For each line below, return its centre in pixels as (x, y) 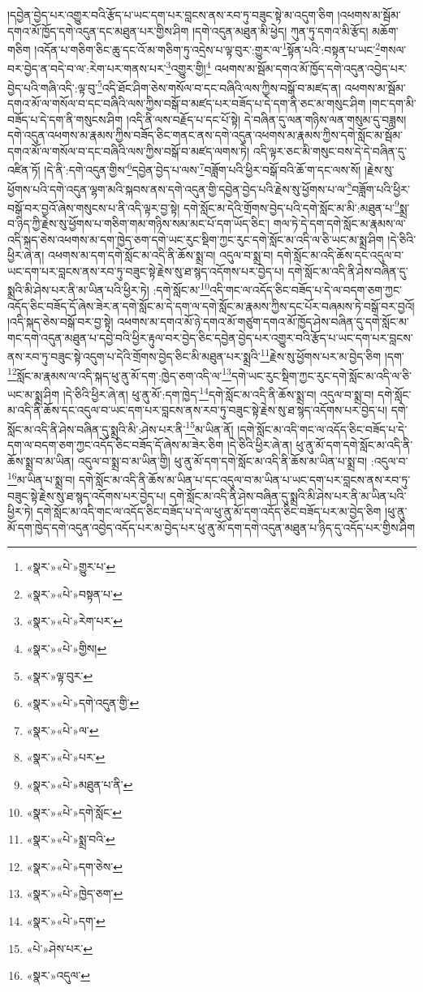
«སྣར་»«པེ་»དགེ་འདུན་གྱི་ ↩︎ (83, 703)
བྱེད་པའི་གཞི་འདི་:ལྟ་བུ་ (52, 87)
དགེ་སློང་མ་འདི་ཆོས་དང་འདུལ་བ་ (340, 255)
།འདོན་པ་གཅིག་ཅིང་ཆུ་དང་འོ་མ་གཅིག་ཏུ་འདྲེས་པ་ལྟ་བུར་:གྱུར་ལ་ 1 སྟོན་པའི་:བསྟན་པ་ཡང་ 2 (207, 48)
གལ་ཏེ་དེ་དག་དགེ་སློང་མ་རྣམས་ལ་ (339, 223)
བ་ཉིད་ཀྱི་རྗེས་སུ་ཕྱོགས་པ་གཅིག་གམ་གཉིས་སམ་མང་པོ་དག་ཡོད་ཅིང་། (139, 223)
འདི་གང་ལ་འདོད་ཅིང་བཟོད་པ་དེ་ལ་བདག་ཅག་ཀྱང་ (306, 290)
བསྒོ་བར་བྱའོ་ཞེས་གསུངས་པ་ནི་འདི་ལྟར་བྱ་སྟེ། (94, 207)
